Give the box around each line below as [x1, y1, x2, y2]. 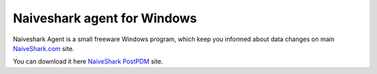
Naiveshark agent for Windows [13, 10, 197, 26]
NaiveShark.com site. [13, 44, 75, 52]
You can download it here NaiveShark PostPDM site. [13, 57, 163, 66]
